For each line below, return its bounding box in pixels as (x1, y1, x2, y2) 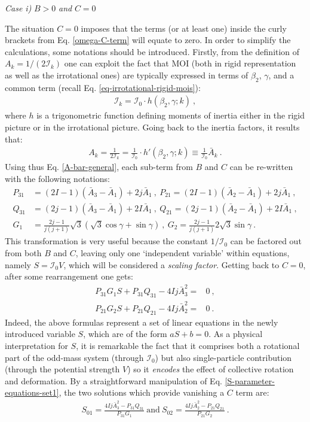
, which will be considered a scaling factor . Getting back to (63, 258, 280, 271)
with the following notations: (5, 172, 110, 185)
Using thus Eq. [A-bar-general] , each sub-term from (5, 160, 193, 173)
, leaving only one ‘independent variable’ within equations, (75, 246, 290, 259)
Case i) (5, 2, 32, 14)
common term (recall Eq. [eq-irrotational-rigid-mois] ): (5, 81, 201, 93)
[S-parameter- (225, 374, 275, 387)
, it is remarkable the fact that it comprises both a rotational (76, 339, 300, 351)
